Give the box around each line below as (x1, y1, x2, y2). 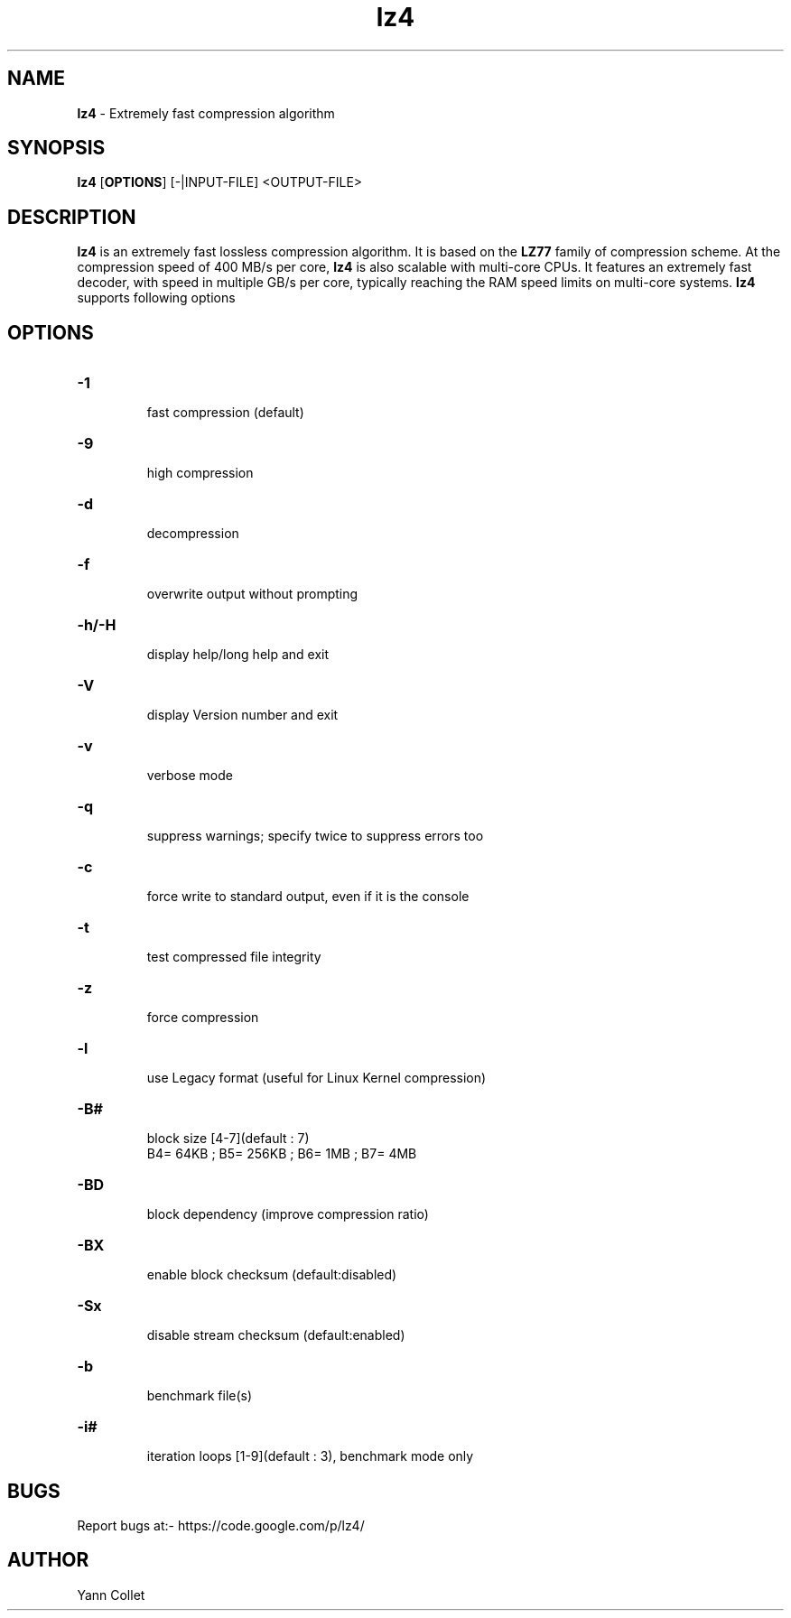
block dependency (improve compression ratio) (146, 1206, 429, 1223)
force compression (146, 1009, 259, 1026)
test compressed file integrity (146, 949, 321, 965)
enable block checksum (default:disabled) (146, 1267, 397, 1283)
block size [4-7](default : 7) (146, 1130, 310, 1147)
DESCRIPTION (7, 205, 136, 228)
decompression (146, 525, 239, 542)
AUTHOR (7, 1548, 89, 1572)
